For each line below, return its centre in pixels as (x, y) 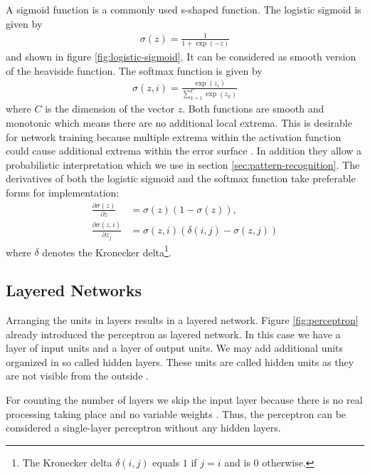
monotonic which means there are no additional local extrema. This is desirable (179, 122)
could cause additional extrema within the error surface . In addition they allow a (184, 151)
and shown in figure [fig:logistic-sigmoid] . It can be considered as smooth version (181, 57)
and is (237, 462)
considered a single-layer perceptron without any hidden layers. (143, 428)
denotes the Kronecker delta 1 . (107, 251)
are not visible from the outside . (77, 376)
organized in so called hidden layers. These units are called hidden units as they (180, 361)
